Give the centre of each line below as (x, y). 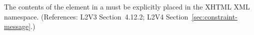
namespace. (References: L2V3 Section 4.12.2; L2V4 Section (96, 16)
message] (17, 26)
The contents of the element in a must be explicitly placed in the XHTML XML (127, 6)
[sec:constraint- (214, 16)
